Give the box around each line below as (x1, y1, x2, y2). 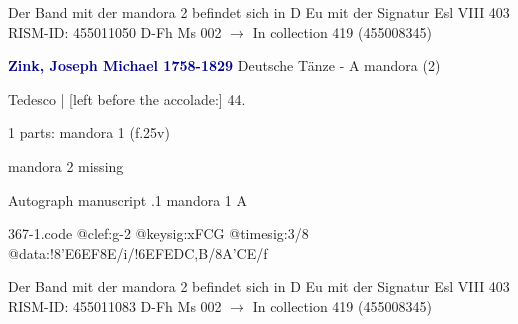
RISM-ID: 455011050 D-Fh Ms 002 (8, 21, 222, 42)
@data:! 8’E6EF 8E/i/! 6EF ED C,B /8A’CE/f (8, 242, 268, 263)
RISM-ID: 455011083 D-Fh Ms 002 (8, 295, 222, 316)
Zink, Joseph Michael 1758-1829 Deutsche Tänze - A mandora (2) (8, 55, 441, 76)
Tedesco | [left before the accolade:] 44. (8, 88, 246, 109)
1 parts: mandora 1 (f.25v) (8, 122, 170, 143)
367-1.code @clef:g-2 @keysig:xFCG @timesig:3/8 (8, 223, 309, 244)
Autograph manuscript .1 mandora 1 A (8, 189, 247, 210)
